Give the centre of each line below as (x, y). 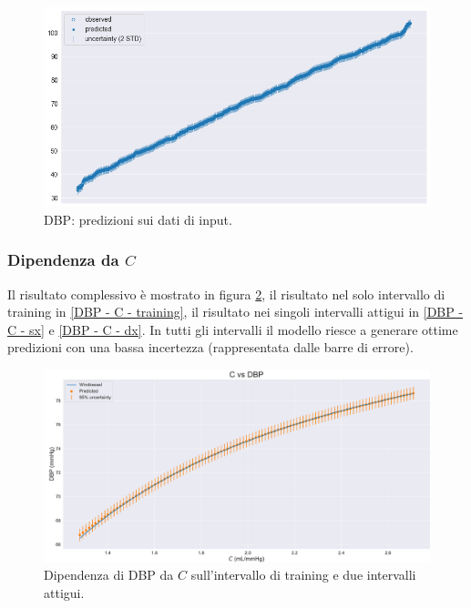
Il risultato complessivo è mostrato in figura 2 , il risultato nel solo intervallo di (226, 294)
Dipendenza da (63, 260)
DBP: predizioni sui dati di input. (138, 219)
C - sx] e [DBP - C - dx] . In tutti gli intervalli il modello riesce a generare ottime (233, 329)
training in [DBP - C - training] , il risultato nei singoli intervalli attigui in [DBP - (235, 312)
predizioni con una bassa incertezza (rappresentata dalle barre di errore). (210, 347)
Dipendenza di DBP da (109, 575)
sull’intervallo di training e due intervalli (303, 575)
